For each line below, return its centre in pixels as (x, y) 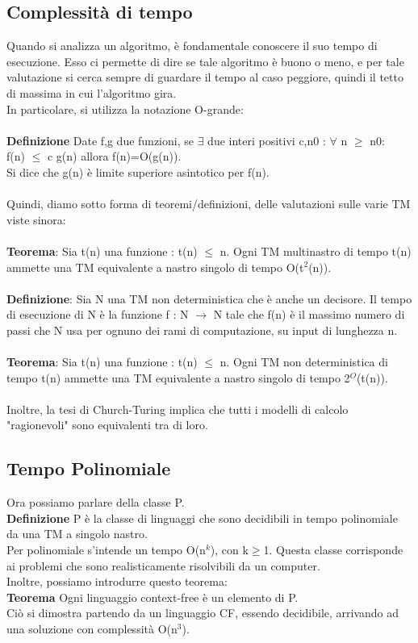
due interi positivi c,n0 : (267, 140)
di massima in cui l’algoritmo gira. (92, 92)
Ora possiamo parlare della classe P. (96, 502)
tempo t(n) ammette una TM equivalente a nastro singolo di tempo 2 (178, 377)
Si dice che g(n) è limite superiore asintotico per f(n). (138, 171)
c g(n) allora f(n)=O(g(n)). (114, 156)
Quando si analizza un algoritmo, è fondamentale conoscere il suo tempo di (192, 46)
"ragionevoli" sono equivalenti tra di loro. (107, 425)
